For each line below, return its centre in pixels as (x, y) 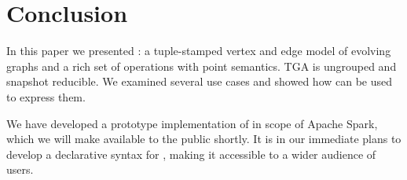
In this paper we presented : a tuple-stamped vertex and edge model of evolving (199, 51)
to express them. (46, 96)
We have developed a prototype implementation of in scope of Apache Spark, (192, 123)
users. (20, 169)
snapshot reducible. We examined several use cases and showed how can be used (200, 81)
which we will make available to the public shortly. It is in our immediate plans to (204, 139)
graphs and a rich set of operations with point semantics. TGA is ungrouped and (202, 66)
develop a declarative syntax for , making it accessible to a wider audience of (191, 154)
